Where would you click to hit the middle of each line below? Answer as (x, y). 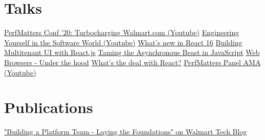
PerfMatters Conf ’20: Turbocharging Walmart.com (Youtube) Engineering (122, 32)
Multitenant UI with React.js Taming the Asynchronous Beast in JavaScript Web (132, 52)
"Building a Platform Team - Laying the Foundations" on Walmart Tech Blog (126, 132)
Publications (49, 107)
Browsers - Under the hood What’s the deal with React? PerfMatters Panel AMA (132, 62)
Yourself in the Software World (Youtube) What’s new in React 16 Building (123, 42)
